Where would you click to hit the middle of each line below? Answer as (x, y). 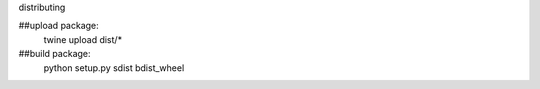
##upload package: (58, 26)
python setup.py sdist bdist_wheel (114, 67)
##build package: (54, 54)
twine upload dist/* (83, 39)
